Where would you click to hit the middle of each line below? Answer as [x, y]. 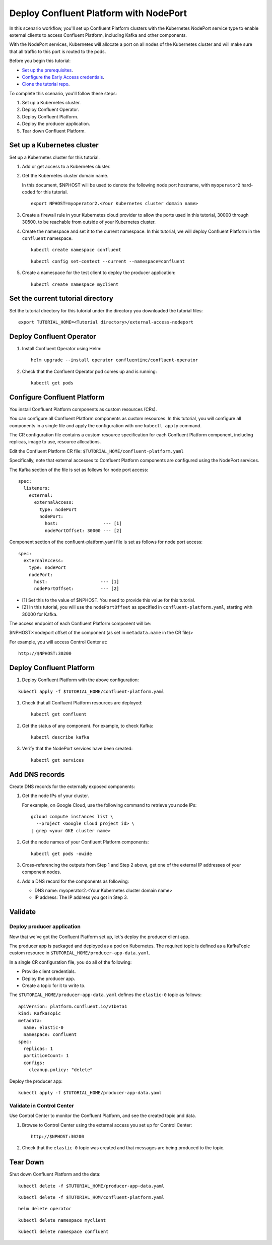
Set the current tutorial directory [61, 299]
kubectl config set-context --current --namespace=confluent [108, 261]
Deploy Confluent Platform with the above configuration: [80, 680]
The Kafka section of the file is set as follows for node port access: [79, 470]
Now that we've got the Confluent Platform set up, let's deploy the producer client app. [99, 937]
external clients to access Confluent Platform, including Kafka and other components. [98, 35]
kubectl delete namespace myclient [62, 1220]
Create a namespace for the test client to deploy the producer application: [99, 273]
